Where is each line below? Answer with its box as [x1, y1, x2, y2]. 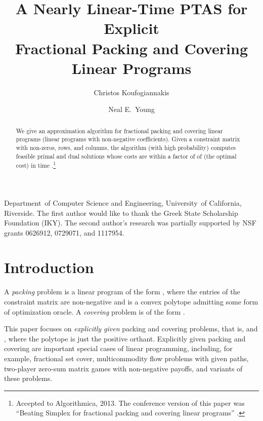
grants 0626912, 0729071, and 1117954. [4, 227, 124, 238]
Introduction [4, 257, 94, 278]
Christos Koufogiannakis [94, 87, 169, 97]
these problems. [4, 373, 53, 384]
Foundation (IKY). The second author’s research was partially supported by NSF [4, 217, 256, 228]
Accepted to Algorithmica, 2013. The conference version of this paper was [16, 397, 245, 408]
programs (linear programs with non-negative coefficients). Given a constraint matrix [16, 135, 240, 143]
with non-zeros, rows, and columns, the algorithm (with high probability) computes [16, 143, 236, 151]
